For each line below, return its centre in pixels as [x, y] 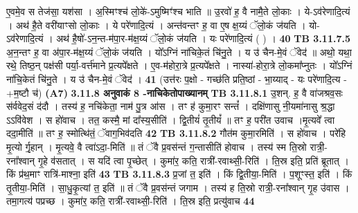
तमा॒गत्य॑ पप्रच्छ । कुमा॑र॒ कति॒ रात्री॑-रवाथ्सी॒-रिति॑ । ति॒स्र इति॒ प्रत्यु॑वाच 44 [131, 201]
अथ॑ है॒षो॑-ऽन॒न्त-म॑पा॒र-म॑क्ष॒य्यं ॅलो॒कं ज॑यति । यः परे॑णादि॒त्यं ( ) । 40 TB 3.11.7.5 [203, 38]
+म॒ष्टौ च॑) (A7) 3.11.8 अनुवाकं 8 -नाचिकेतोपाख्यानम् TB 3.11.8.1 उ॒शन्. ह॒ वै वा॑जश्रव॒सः [174, 92]
